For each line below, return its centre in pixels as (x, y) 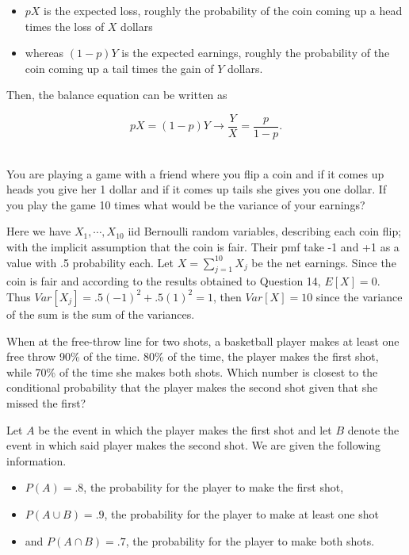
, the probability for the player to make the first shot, (214, 487)
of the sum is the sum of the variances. (101, 314)
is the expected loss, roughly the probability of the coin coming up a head (223, 10)
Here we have (39, 231)
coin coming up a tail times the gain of (119, 68)
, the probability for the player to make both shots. (250, 540)
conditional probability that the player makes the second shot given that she (192, 387)
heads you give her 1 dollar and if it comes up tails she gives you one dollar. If (197, 189)
